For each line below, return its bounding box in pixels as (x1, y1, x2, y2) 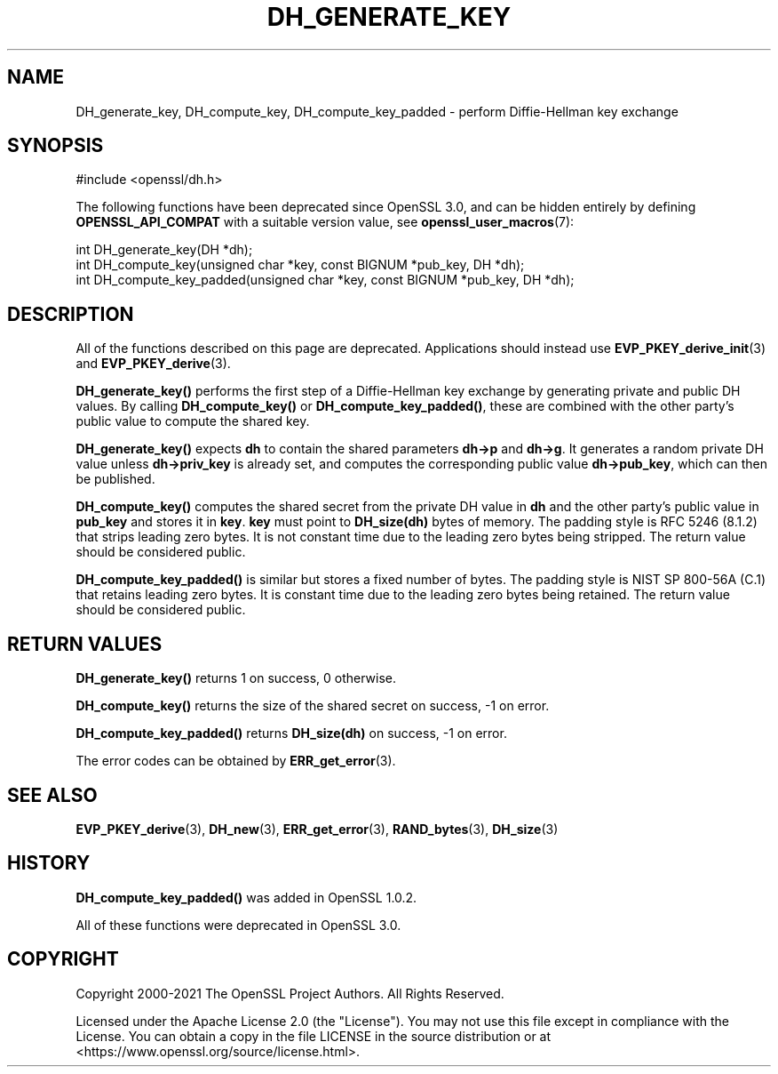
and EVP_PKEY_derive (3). (75, 356, 231, 372)
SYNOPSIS (7, 134, 104, 157)
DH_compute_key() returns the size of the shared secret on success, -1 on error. (75, 698, 550, 714)
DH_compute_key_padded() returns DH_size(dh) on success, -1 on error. (75, 725, 507, 741)
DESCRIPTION (7, 302, 134, 325)
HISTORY (7, 852, 91, 875)
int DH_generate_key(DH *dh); (75, 242, 253, 258)
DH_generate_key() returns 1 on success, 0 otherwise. (75, 670, 397, 686)
